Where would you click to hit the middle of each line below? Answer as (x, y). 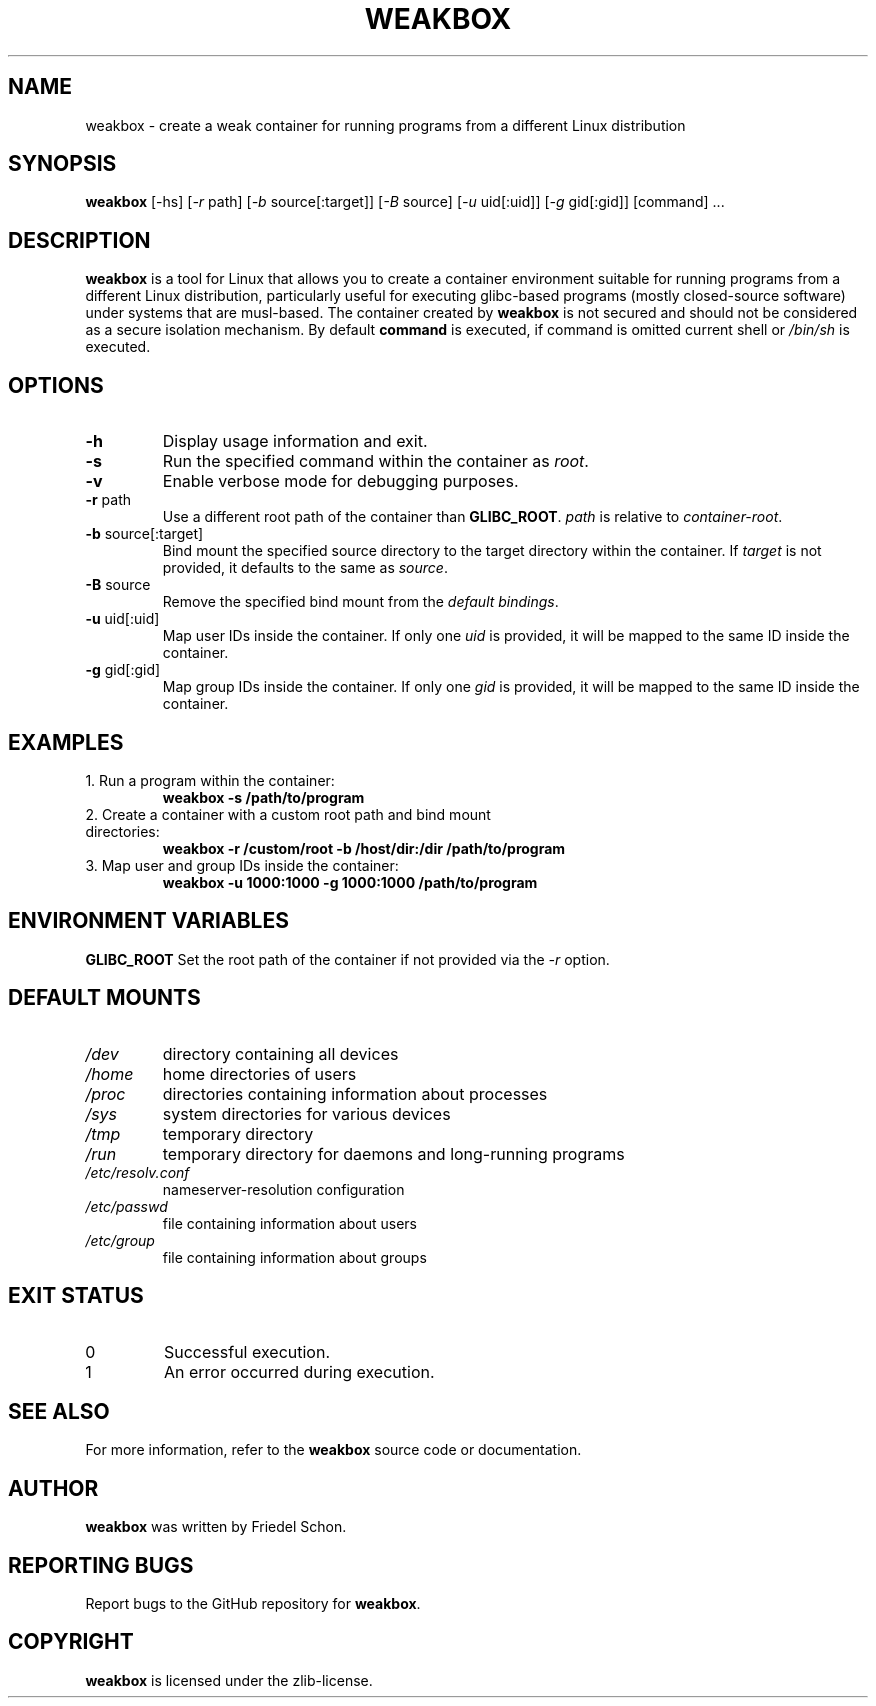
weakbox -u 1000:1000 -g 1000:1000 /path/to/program (350, 882)
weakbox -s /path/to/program (263, 797)
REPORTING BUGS (101, 1565)
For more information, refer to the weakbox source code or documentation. (333, 1450)
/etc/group (120, 1240)
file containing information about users (290, 1223)
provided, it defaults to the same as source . (305, 568)
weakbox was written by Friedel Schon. (216, 1527)
